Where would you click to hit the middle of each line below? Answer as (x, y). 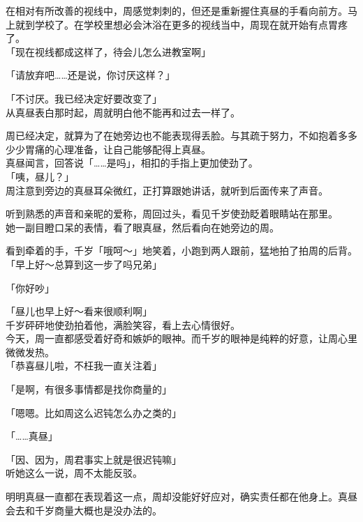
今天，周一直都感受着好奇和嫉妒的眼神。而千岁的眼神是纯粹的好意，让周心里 (181, 338)
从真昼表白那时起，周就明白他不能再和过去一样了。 (123, 112)
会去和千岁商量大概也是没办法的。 (84, 510)
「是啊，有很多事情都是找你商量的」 (89, 389)
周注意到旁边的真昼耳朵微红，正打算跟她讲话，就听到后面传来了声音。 (167, 190)
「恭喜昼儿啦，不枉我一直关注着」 (84, 366)
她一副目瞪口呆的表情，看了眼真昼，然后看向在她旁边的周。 (142, 227)
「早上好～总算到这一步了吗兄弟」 (84, 264)
